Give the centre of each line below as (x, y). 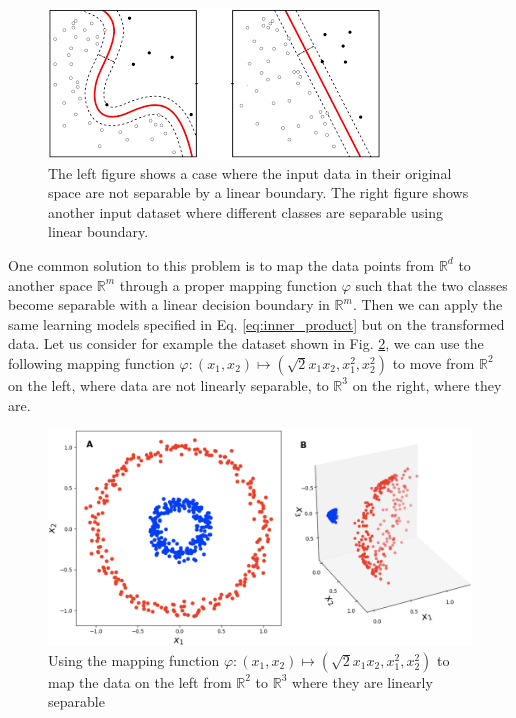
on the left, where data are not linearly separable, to (168, 384)
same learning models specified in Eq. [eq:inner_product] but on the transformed (256, 323)
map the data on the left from (140, 681)
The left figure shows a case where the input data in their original (250, 172)
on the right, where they (427, 384)
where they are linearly (362, 681)
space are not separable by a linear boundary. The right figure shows (258, 192)
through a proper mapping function (228, 284)
